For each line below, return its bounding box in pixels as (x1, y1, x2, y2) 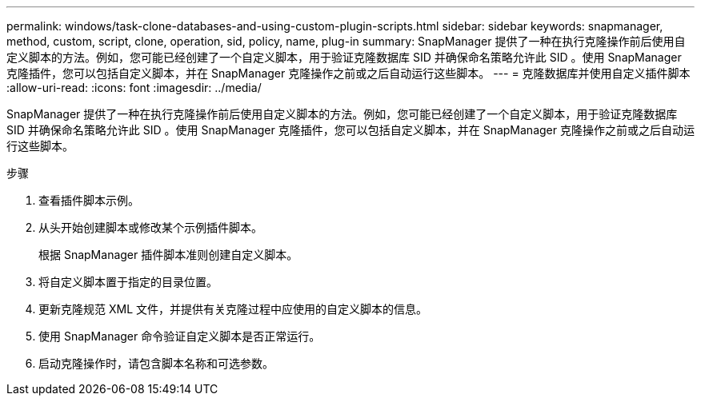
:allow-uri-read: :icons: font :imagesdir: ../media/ (6, 81, 262, 94)
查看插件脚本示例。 (38, 193, 139, 207)
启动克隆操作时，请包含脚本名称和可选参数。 (38, 356, 274, 370)
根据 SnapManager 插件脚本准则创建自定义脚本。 (38, 248, 298, 261)
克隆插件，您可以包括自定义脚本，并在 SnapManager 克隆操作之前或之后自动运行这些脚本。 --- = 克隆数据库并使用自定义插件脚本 (6, 66, 691, 80)
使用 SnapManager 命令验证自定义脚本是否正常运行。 (38, 329, 321, 343)
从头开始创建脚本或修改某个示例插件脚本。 (38, 221, 262, 234)
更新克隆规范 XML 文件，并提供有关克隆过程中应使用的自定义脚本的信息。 (38, 302, 427, 316)
